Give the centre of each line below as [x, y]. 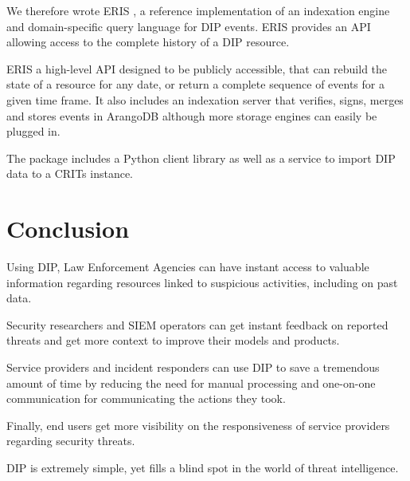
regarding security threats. [71, 441]
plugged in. [33, 131]
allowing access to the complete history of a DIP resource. [148, 42]
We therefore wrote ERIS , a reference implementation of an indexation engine [198, 10]
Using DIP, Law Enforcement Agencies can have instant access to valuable [188, 267]
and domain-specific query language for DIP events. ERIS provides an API [189, 26]
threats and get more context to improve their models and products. [173, 340]
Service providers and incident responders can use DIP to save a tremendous [193, 367]
